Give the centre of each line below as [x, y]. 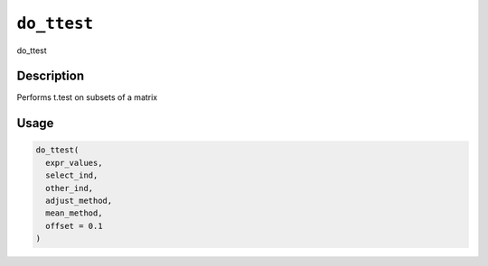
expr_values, [74, 163]
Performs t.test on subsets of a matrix [87, 97]
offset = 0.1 [74, 226]
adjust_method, [79, 201]
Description [51, 76]
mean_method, [74, 213]
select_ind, [72, 175]
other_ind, [70, 188]
